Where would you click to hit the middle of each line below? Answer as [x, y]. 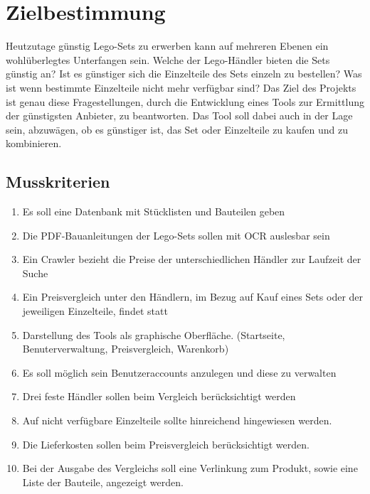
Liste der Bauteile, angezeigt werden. [103, 482]
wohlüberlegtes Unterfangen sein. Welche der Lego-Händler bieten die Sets [168, 59]
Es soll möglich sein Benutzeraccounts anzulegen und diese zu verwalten [179, 372]
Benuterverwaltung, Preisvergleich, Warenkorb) [126, 349]
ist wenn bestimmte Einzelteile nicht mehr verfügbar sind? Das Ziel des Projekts [181, 87]
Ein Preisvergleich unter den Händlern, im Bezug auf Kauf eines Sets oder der [193, 297]
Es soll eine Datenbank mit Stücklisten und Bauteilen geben [154, 211]
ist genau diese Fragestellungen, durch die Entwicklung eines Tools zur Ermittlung [185, 101]
